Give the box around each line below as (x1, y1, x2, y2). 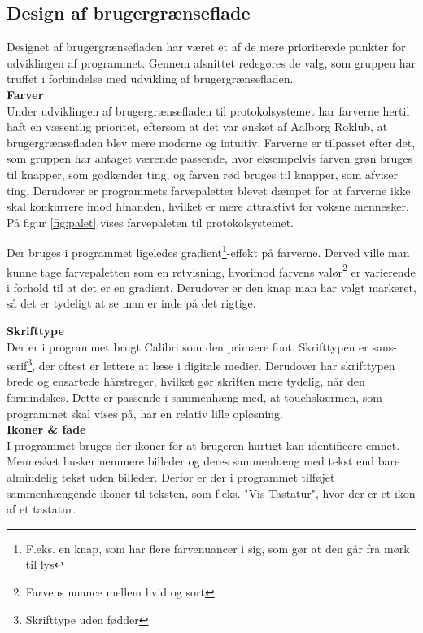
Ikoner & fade (7, 421, 86, 438)
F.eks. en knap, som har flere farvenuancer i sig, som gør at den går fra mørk (25, 539, 410, 557)
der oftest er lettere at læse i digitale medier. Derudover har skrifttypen (38, 356, 395, 373)
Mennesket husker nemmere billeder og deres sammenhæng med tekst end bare (7, 452, 400, 469)
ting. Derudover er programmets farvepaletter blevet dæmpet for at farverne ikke (7, 181, 411, 199)
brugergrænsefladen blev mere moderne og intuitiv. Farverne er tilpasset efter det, (7, 133, 416, 151)
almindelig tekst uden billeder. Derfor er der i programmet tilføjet (7, 469, 335, 486)
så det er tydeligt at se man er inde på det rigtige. (7, 295, 256, 312)
